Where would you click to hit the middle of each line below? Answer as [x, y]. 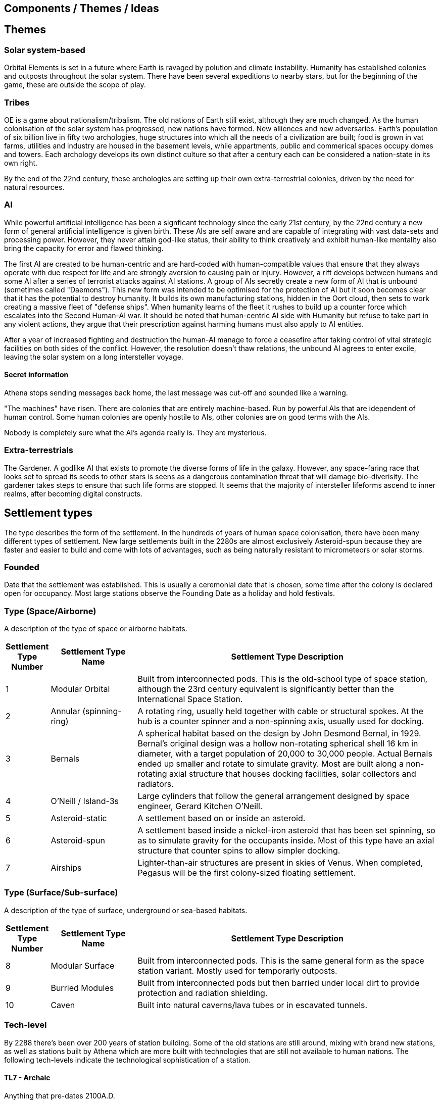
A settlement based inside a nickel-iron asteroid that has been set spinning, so [286, 831]
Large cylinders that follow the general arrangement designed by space [274, 796]
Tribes [17, 102]
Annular [65, 711]
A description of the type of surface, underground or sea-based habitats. [126, 910]
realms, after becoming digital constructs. [73, 493]
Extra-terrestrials [39, 450]
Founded [22, 567]
